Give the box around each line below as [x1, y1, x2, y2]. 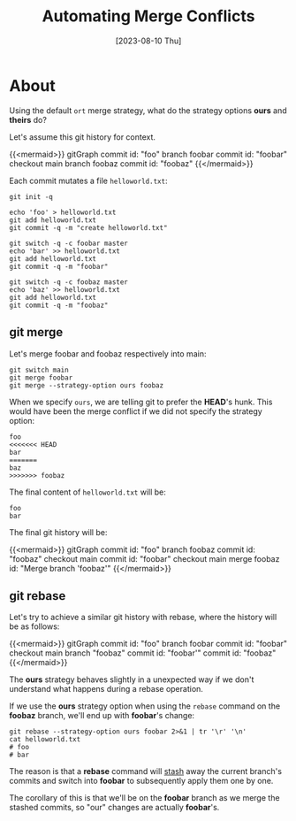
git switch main [9, 365, 69, 374]
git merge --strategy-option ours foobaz [9, 380, 164, 390]
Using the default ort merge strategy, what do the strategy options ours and [9, 104, 287, 116]
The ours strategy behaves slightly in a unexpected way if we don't [9, 674, 254, 685]
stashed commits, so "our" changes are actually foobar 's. [9, 802, 220, 813]
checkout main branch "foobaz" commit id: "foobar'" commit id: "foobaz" [9, 648, 277, 658]
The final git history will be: [9, 526, 108, 537]
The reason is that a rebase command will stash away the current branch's [9, 766, 283, 777]
